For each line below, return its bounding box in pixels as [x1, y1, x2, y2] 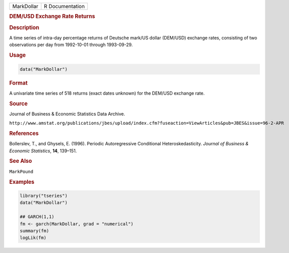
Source [9, 100, 28, 107]
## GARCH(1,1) [20, 214, 55, 220]
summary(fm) [20, 228, 50, 233]
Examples [9, 178, 35, 185]
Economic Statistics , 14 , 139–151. [9, 148, 77, 154]
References [9, 130, 39, 137]
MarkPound [9, 168, 34, 174]
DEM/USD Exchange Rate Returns [9, 13, 95, 20]
